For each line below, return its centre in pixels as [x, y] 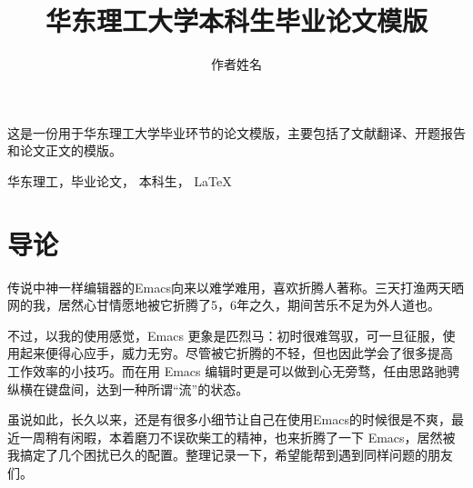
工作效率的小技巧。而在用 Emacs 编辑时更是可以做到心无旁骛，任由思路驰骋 [234, 371]
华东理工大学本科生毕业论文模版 [236, 20]
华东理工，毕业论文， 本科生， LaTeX [120, 180]
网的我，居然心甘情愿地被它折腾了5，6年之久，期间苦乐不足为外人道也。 [224, 305]
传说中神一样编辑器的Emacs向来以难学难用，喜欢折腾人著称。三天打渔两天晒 [236, 287]
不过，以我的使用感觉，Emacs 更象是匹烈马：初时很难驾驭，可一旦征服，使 [231, 335]
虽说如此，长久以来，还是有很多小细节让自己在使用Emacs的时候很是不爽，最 [236, 419]
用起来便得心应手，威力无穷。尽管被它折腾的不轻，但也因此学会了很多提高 [230, 353]
